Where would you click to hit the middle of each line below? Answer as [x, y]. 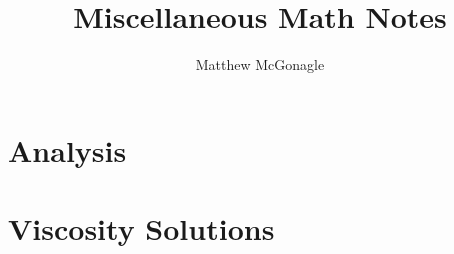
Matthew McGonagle [260, 64]
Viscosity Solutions [141, 228]
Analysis [67, 149]
